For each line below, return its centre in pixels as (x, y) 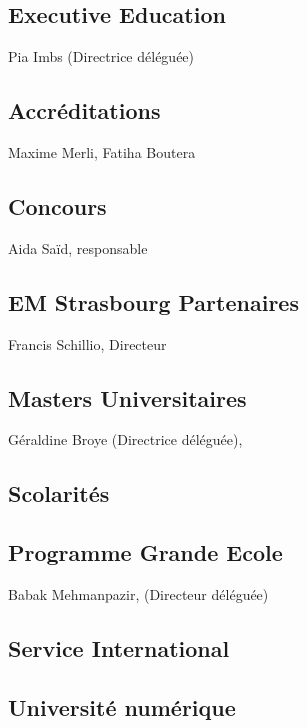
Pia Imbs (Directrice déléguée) (101, 56)
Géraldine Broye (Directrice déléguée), (125, 439)
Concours (57, 205)
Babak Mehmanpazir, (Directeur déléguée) (138, 593)
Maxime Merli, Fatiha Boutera (102, 152)
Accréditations (84, 110)
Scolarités (59, 493)
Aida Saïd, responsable (78, 247)
